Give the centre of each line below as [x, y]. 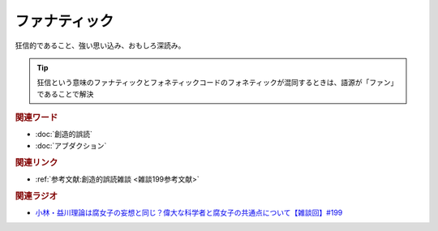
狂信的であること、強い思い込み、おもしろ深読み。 [100, 45]
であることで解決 [65, 94]
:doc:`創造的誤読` [64, 135]
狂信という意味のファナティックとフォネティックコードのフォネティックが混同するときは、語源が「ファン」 [217, 83]
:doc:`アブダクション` [71, 145]
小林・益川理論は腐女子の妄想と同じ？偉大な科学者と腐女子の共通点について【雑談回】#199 [189, 212]
